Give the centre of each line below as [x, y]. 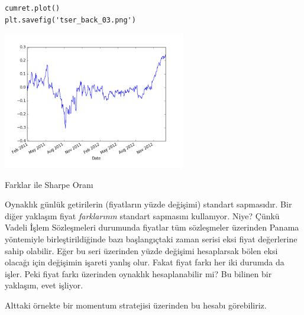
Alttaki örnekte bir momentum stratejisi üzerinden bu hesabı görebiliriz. [136, 305]
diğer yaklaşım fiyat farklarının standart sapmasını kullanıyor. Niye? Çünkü [142, 215]
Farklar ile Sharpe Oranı [49, 184]
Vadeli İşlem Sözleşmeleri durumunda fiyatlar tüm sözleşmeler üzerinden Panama [152, 227]
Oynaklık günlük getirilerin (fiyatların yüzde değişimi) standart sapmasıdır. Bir [148, 204]
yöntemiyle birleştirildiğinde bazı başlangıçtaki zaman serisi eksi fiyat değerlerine [151, 238]
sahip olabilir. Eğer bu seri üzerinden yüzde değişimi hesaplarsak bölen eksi [141, 250]
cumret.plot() [33, 8]
